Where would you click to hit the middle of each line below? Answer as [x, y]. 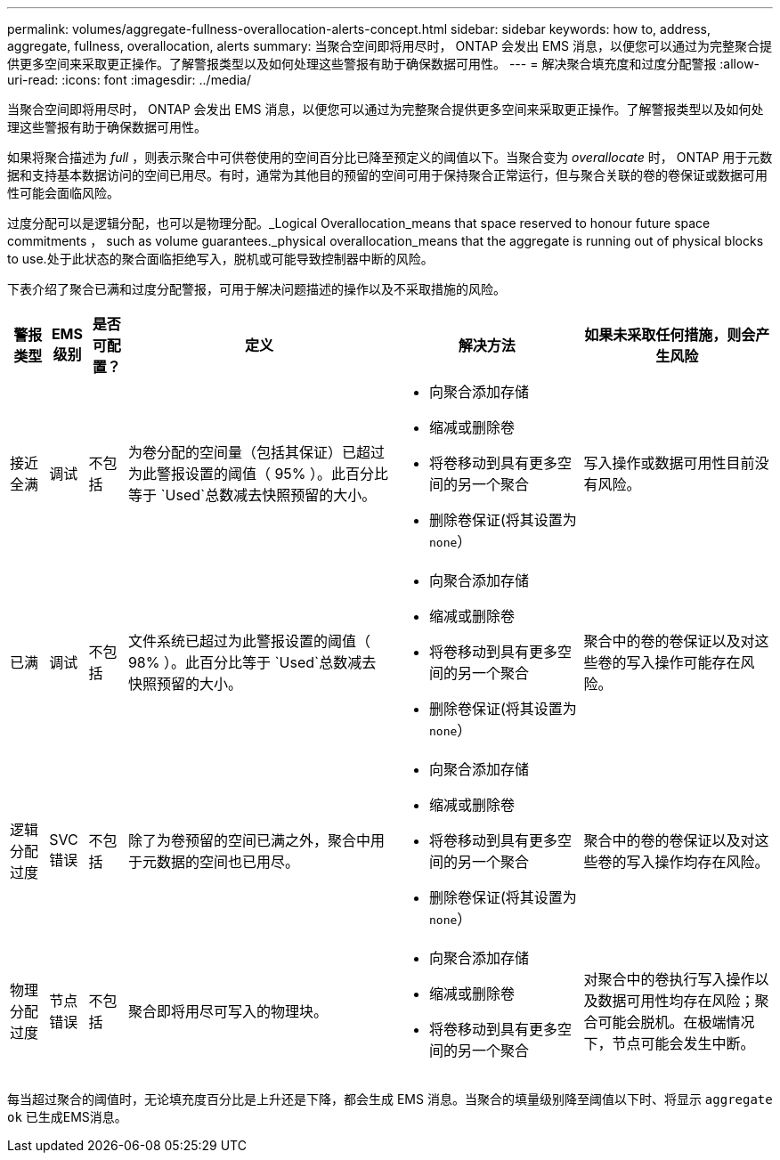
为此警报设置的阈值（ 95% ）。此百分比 [258, 474]
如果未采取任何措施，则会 [670, 335]
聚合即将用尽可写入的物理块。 [227, 1011]
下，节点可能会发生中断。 [669, 1043]
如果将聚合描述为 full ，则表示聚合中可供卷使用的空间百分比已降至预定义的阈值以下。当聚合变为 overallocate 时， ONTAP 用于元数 [390, 157]
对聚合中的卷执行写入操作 [669, 979]
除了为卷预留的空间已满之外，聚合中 [249, 840]
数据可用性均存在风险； [676, 1001]
